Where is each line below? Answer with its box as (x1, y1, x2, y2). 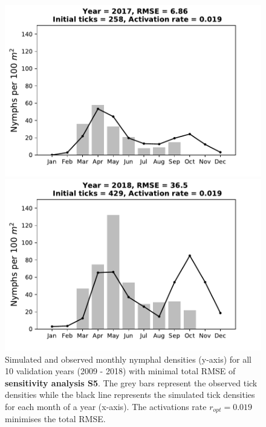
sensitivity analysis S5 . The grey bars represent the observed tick (5, 376, 258, 389)
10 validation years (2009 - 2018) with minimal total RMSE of (5, 365, 236, 377)
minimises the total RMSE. (5, 412, 106, 425)
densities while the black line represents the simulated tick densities (5, 388, 255, 401)
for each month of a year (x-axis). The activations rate (5, 400, 207, 412)
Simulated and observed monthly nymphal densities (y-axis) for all (5, 352, 251, 365)
